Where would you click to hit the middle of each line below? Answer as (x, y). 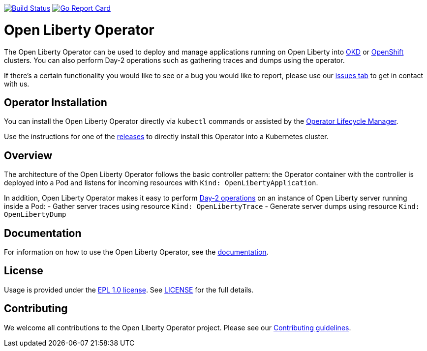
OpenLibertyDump (35, 215)
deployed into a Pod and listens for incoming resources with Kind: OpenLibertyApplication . (161, 183)
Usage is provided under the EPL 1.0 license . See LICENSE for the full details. (129, 290)
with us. (17, 84)
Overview (28, 155)
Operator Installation (56, 102)
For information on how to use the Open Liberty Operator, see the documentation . (136, 252)
